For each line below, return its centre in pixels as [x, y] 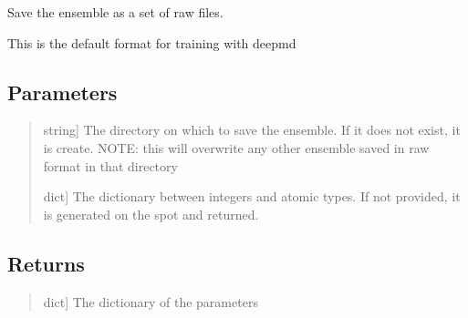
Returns [46, 263]
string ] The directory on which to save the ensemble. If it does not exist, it [252, 130]
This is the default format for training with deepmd [152, 42]
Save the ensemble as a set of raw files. [115, 12]
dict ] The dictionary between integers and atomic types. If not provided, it [252, 196]
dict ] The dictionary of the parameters [151, 301]
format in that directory [110, 165]
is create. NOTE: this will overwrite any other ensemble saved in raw [236, 147]
